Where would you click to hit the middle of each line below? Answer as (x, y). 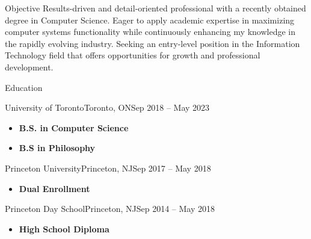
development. (29, 67)
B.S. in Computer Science (74, 127)
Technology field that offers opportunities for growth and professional (133, 55)
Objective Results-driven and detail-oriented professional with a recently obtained (155, 8)
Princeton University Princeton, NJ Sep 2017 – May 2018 (108, 168)
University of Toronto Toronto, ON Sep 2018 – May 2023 (107, 107)
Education (24, 87)
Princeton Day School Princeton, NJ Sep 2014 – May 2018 (110, 209)
